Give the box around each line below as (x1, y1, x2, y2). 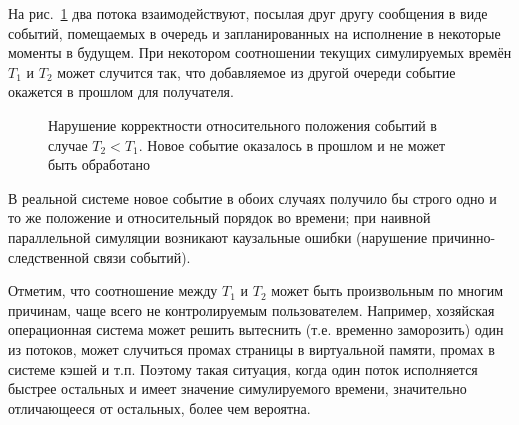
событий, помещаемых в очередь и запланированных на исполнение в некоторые (8, 22, 501, 43)
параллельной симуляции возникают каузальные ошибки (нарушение (8, 226, 428, 247)
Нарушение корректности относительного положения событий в (48, 114, 437, 135)
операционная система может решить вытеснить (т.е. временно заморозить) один (8, 319, 504, 340)
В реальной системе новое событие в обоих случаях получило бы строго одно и (8, 187, 497, 208)
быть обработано (48, 154, 150, 175)
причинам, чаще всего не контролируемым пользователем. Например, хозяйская (8, 299, 495, 320)
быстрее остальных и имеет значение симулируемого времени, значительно (8, 378, 467, 399)
